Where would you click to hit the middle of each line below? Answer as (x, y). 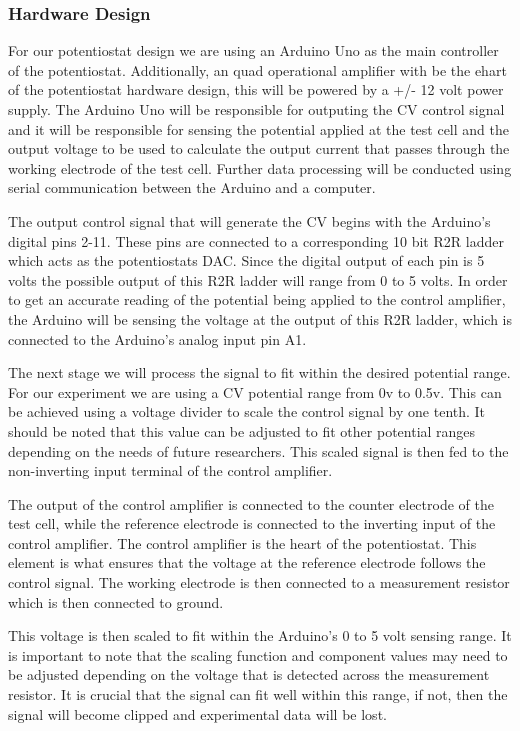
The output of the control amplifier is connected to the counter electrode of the (251, 503)
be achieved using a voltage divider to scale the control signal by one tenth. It (247, 411)
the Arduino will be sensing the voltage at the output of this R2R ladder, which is (260, 318)
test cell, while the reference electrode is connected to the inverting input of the (252, 523)
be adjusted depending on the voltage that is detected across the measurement (249, 674)
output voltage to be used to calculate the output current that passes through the (259, 148)
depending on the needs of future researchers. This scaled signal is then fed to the (258, 450)
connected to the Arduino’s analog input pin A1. (157, 338)
